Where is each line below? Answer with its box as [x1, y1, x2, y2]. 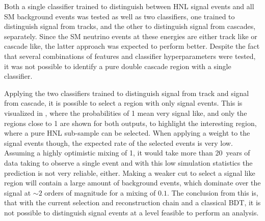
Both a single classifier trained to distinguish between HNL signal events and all [4, 1, 254, 11]
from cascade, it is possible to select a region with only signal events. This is [4, 98, 243, 108]
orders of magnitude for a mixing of [44, 187, 156, 198]
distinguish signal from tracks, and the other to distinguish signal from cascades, [4, 21, 256, 31]
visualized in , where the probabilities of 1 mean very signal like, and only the [4, 107, 247, 118]
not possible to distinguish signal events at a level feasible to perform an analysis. [4, 207, 259, 217]
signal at [4, 187, 31, 198]
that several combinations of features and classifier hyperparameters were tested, [4, 50, 256, 61]
